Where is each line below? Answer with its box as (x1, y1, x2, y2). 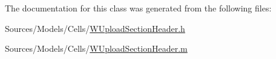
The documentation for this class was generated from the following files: (5, 2, 272, 14)
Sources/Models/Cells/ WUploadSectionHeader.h (5, 22, 185, 34)
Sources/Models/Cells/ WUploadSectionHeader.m (5, 42, 188, 55)
